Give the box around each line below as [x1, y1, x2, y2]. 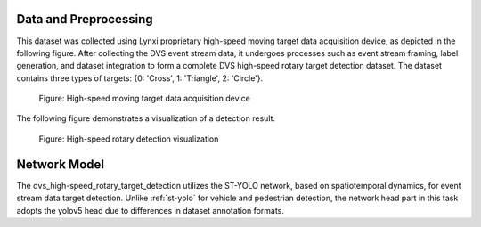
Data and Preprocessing [16, 12, 153, 27]
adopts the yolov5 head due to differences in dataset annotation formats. [16, 205, 285, 215]
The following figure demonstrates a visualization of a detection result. [16, 113, 276, 124]
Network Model [16, 157, 104, 172]
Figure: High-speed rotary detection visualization [38, 134, 219, 144]
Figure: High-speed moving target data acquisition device [38, 93, 251, 104]
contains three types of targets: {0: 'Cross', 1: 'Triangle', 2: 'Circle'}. [16, 72, 264, 84]
